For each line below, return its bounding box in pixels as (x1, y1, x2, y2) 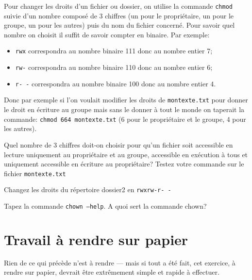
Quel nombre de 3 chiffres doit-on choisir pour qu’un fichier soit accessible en (4, 139, 233, 149)
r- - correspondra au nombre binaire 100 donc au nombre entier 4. (15, 78, 216, 88)
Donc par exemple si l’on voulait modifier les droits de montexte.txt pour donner (4, 95, 248, 105)
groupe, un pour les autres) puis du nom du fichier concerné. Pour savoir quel (4, 20, 235, 30)
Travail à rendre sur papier (4, 229, 188, 249)
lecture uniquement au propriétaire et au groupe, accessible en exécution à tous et (4, 149, 248, 159)
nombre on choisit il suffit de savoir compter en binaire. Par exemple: (4, 29, 210, 39)
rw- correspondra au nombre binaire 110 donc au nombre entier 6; (15, 62, 213, 72)
